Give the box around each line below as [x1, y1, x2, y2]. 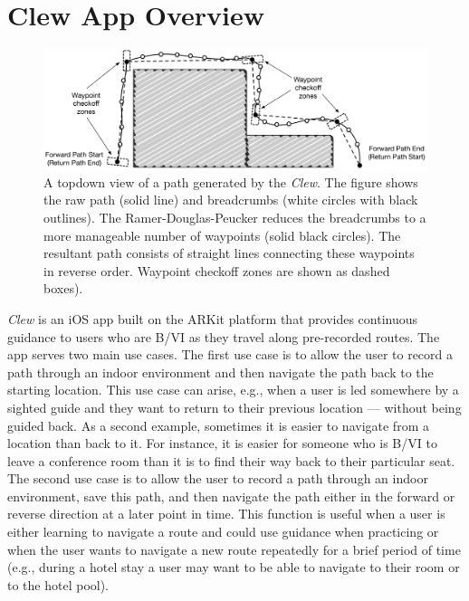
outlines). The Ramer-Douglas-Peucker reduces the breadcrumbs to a [43, 207, 426, 226]
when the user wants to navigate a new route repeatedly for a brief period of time [7, 539, 461, 558]
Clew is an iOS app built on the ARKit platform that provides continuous [7, 309, 418, 328]
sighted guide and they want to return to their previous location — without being [7, 397, 462, 416]
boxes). [43, 279, 83, 298]
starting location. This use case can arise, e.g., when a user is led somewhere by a [7, 380, 459, 399]
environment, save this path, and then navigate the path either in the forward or [7, 486, 455, 505]
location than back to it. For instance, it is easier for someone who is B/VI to [7, 434, 437, 453]
